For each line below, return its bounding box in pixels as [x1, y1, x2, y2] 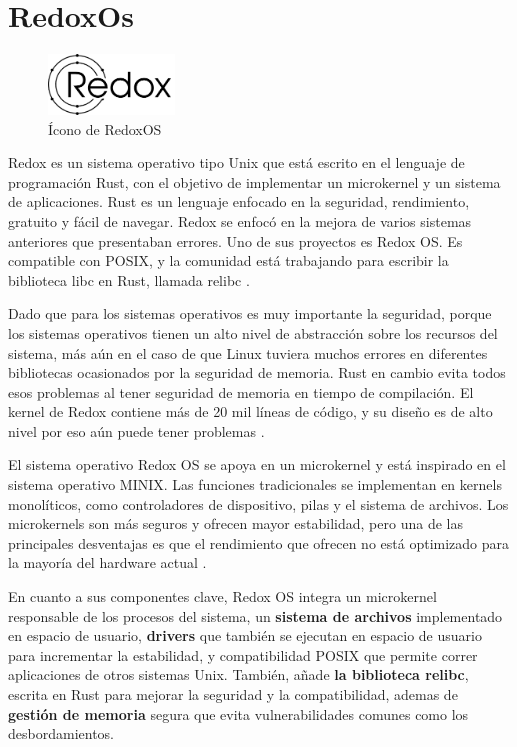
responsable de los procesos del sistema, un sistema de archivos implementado [8, 605, 503, 626]
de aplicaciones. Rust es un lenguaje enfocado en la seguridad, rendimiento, [8, 191, 470, 212]
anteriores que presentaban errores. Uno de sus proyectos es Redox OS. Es [8, 230, 463, 251]
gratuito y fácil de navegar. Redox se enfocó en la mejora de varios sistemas [8, 210, 472, 231]
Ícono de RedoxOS [48, 118, 162, 139]
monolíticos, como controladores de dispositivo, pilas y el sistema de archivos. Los [8, 493, 509, 514]
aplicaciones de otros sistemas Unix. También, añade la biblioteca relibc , [8, 664, 469, 685]
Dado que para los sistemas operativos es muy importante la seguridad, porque [8, 303, 492, 324]
